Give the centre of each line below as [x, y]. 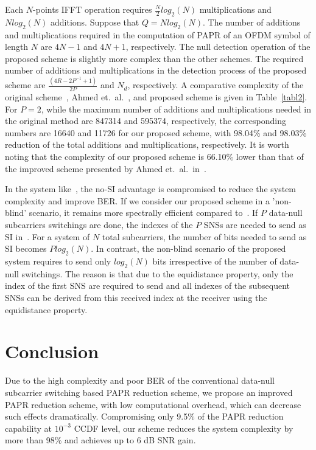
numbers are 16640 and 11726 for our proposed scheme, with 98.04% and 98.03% [156, 132]
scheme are [25, 85]
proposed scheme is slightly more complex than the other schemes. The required [154, 58]
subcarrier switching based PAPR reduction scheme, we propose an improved [149, 392]
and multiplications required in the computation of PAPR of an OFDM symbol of [158, 34]
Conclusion [52, 351]
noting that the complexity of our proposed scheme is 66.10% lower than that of [154, 157]
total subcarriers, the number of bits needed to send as [204, 236]
